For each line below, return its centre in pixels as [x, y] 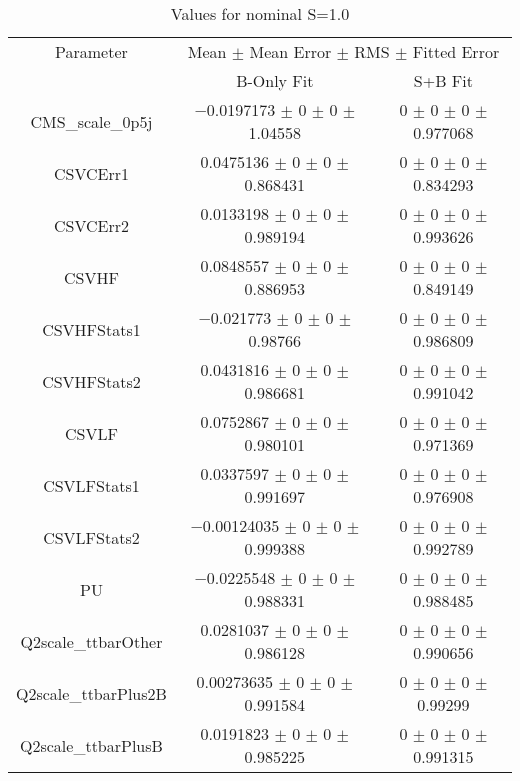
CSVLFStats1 [91, 485]
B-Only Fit [275, 80]
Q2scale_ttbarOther [91, 641]
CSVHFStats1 [91, 329]
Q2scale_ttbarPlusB [91, 745]
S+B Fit [443, 80]
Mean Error [290, 51]
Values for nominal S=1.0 [260, 13]
